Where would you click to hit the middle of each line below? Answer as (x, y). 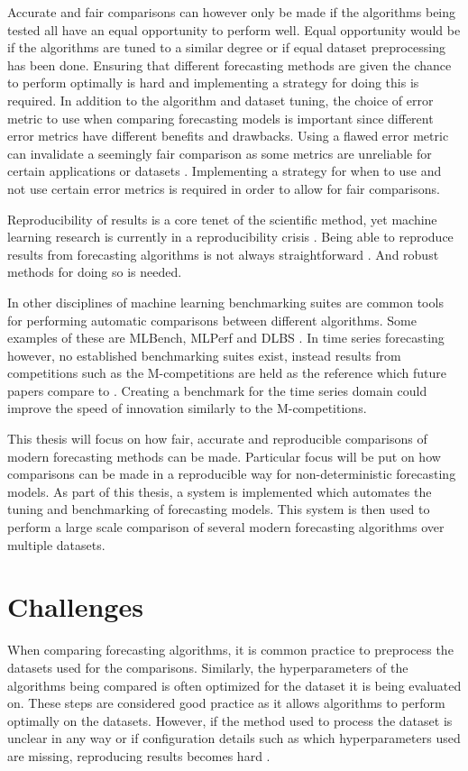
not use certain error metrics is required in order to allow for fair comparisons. (224, 188)
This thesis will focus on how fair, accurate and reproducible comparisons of (217, 439)
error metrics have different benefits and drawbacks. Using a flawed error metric (228, 136)
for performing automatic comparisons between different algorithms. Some (212, 320)
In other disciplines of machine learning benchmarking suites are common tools (225, 302)
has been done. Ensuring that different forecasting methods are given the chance (229, 64)
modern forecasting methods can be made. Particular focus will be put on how (224, 456)
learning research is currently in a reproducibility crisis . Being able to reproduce (230, 237)
